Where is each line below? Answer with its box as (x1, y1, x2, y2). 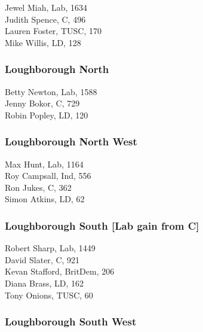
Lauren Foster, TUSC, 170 (5, 25, 101, 37)
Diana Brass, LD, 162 (5, 276, 84, 289)
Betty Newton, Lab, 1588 (5, 85, 97, 98)
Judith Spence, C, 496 (5, 13, 86, 25)
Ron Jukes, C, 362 (5, 181, 72, 193)
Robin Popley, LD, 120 (5, 108, 88, 121)
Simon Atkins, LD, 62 (5, 193, 85, 205)
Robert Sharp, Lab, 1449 (5, 242, 96, 254)
